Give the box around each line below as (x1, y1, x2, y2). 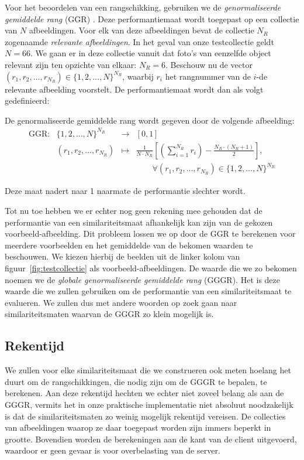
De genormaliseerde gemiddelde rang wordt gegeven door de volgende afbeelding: (5, 114, 295, 126)
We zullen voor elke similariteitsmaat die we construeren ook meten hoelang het (5, 364, 291, 376)
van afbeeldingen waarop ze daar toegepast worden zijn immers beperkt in (5, 421, 271, 434)
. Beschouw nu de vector (165, 58, 253, 70)
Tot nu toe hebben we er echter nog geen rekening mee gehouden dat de (5, 205, 262, 217)
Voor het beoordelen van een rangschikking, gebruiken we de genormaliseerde (5, 1, 281, 13)
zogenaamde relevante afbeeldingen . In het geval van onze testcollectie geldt (5, 35, 274, 47)
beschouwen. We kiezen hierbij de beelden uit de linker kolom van (5, 250, 240, 263)
